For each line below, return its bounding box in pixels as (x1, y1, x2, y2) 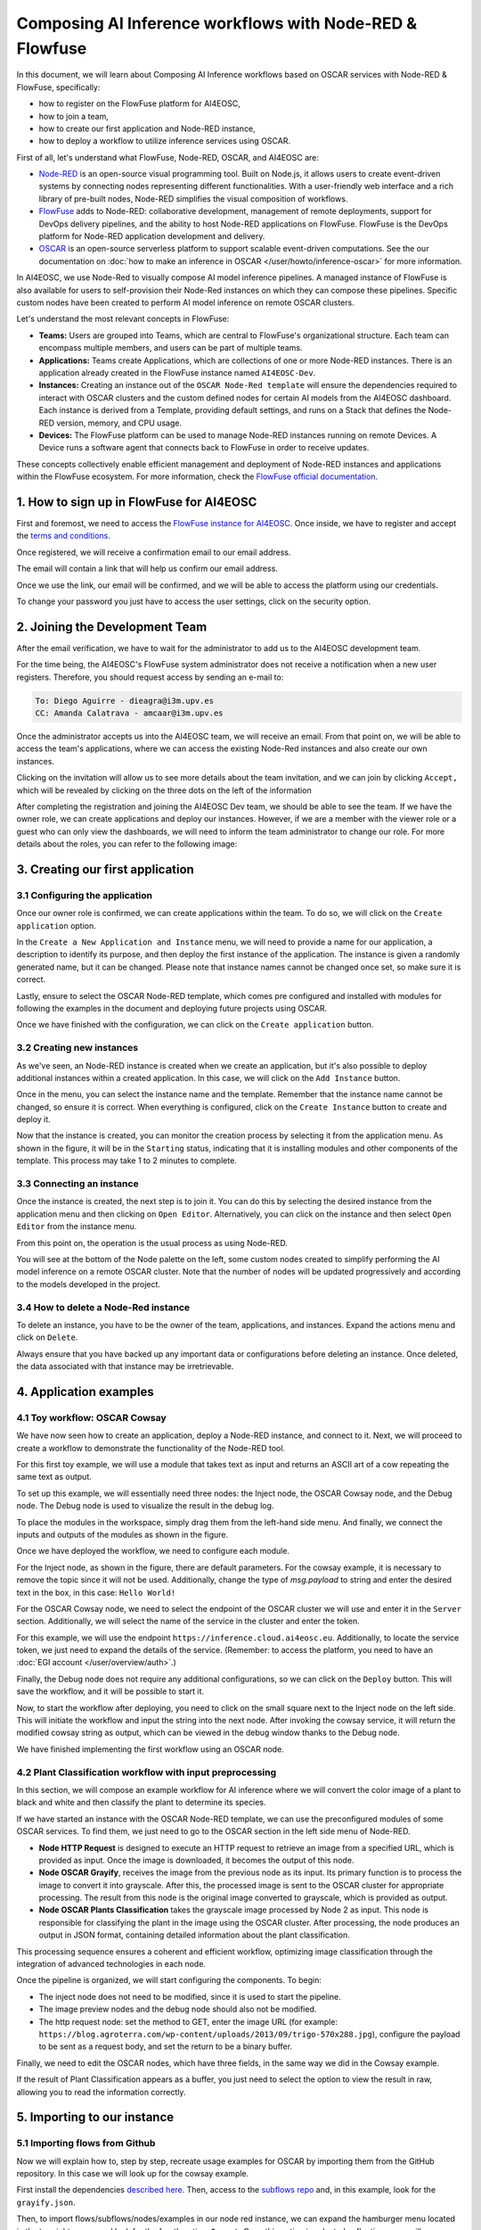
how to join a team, (38, 111, 109, 121)
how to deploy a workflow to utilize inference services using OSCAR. (38, 136, 291, 146)
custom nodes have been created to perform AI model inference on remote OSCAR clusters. (16, 297, 355, 308)
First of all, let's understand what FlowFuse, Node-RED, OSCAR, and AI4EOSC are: (16, 152, 320, 162)
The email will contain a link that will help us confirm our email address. (16, 563, 278, 574)
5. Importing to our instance (16, 2110, 175, 2125)
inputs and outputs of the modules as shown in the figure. (16, 1529, 229, 1540)
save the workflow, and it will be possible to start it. (16, 1686, 205, 1697)
